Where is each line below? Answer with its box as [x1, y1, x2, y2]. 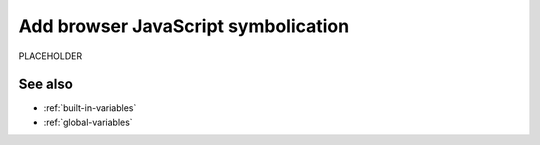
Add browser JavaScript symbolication [18, 15, 350, 37]
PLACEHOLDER [18, 50, 83, 62]
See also [18, 76, 74, 93]
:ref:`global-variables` [43, 116, 134, 128]
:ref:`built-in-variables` [43, 102, 137, 114]
